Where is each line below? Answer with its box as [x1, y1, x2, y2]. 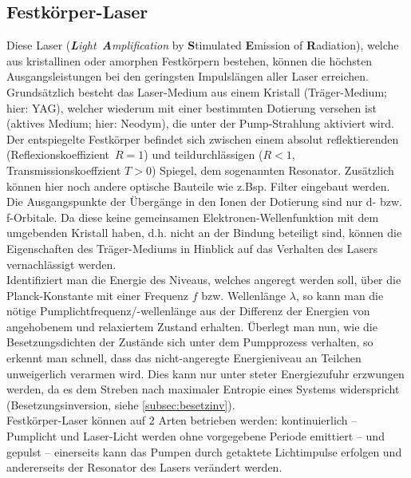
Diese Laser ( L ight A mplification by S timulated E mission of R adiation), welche [6, 37, 399, 53]
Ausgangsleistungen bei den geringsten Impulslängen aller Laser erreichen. [6, 68, 369, 85]
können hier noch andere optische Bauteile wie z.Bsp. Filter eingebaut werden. [6, 177, 390, 194]
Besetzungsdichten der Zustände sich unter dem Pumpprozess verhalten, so [6, 334, 373, 350]
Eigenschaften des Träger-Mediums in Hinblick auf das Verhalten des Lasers [6, 239, 378, 256]
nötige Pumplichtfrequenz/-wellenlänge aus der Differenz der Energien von [6, 302, 370, 319]
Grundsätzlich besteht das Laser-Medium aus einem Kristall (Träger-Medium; [6, 83, 387, 100]
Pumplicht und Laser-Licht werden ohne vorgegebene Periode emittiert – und [6, 428, 385, 444]
